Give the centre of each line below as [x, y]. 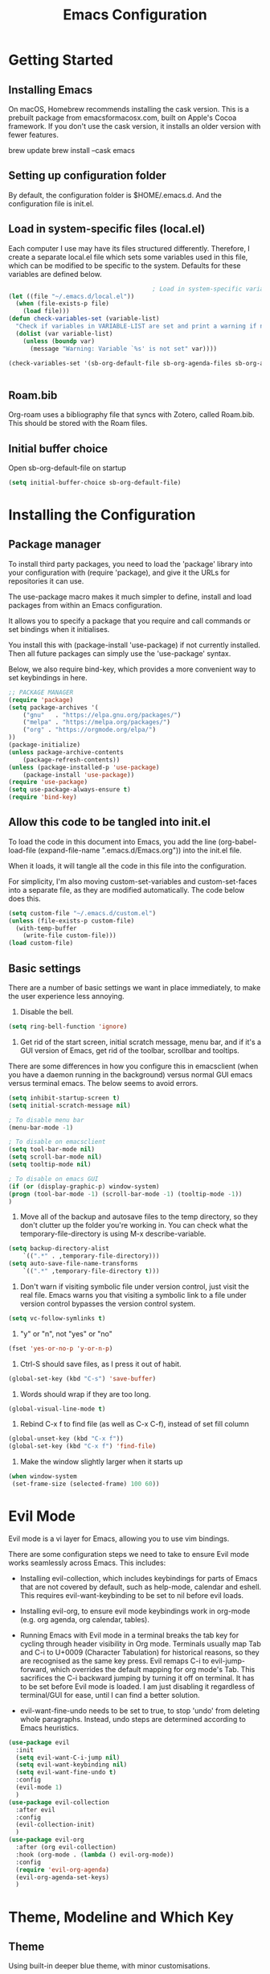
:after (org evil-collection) [66, 1848]
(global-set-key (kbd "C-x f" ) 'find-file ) [82, 1447]
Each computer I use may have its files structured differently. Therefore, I [129, 248]
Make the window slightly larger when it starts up [101, 1462]
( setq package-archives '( [53, 707]
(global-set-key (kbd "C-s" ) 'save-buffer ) [82, 1378]
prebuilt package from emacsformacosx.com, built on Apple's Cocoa [123, 118]
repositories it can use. [46, 580]
